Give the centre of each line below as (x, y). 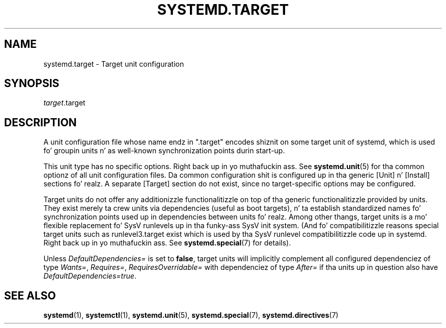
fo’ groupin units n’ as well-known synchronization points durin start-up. (164, 151)
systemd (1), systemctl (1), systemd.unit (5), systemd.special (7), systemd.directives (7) (191, 315)
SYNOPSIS (32, 84)
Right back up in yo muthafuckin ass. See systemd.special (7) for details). (167, 243)
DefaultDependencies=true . (90, 276)
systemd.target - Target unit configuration (114, 64)
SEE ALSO (30, 295)
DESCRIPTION (40, 122)
